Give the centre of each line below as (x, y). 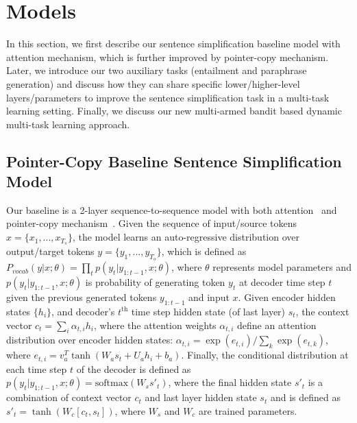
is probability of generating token (155, 282)
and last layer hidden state (201, 397)
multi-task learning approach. (68, 124)
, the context (322, 311)
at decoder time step (282, 282)
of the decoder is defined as (134, 368)
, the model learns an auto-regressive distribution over (186, 237)
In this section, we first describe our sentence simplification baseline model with (173, 44)
